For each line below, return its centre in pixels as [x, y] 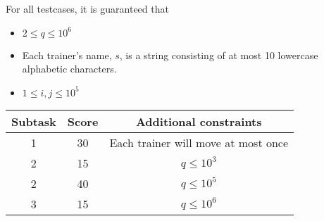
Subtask [34, 121]
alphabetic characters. [69, 69]
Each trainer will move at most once [199, 142]
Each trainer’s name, [67, 55]
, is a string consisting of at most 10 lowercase [219, 55]
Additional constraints [199, 121]
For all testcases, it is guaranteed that [87, 8]
